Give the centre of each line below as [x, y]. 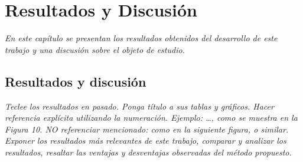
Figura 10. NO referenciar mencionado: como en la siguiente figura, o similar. [147, 129]
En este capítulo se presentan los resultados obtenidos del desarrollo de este [141, 38]
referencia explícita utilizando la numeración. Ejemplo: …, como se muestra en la [151, 118]
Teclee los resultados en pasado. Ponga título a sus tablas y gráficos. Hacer [139, 106]
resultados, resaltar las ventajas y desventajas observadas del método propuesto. [148, 152]
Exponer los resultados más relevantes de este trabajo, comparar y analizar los [146, 140]
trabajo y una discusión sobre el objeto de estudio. [95, 49]
